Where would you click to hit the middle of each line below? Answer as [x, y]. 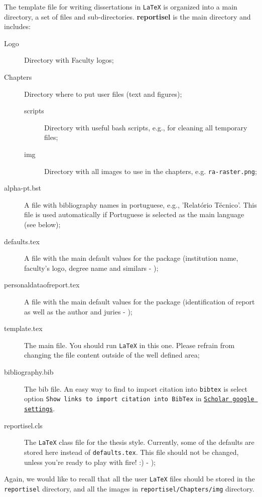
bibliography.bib [29, 372]
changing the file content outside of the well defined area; [112, 355]
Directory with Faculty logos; [69, 60]
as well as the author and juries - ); [78, 311]
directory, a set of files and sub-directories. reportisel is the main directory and [127, 16]
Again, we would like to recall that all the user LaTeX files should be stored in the [129, 479]
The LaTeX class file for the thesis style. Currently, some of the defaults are [139, 442]
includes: [17, 26]
